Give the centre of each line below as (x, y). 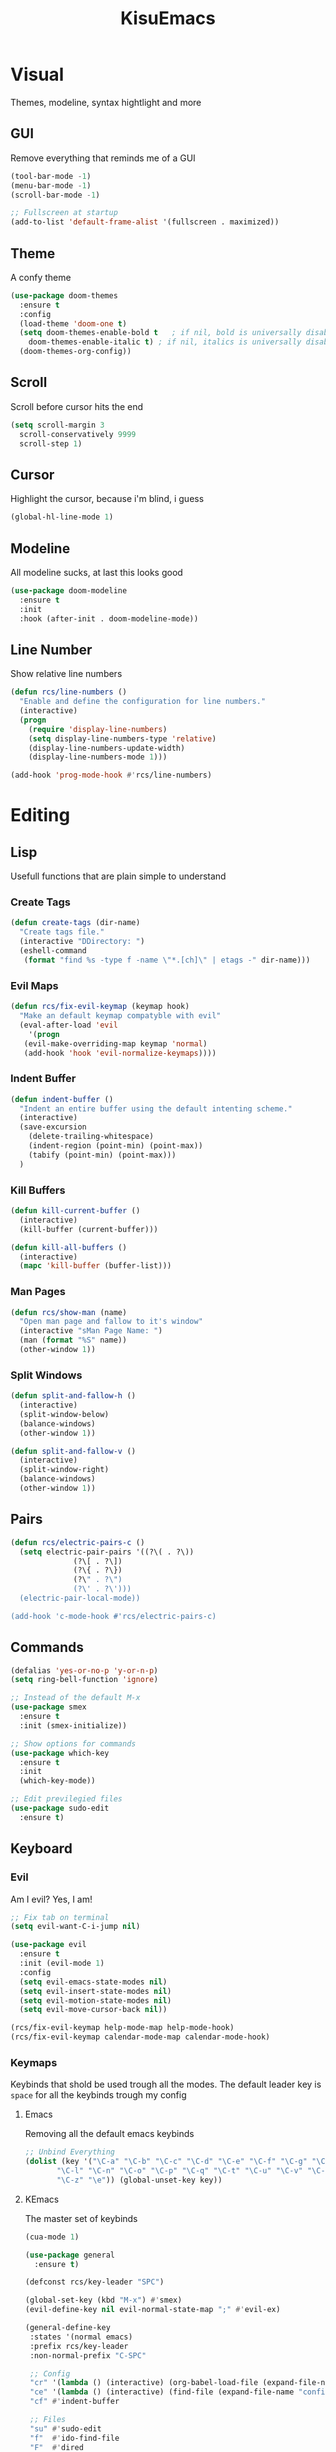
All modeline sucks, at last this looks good (96, 572)
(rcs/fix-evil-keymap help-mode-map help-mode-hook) (122, 2028)
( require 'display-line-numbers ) (98, 729)
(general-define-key (67, 2328)
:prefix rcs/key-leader (79, 2346)
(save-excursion (53, 1127)
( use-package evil (48, 1945)
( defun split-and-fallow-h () (73, 1396)
